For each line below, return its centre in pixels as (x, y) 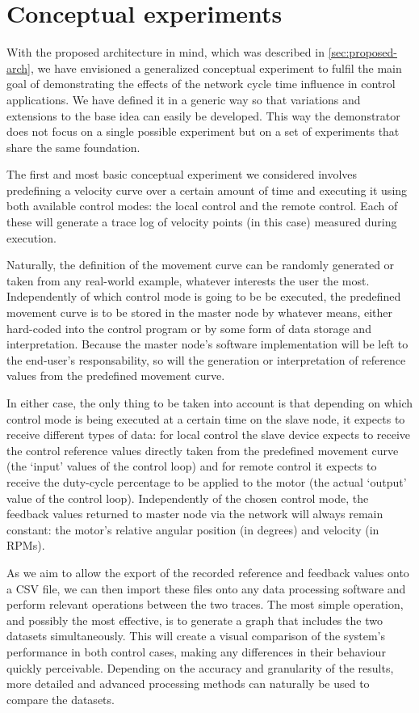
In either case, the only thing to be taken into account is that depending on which (210, 403)
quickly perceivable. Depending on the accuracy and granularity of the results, (200, 667)
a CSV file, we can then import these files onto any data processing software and (206, 588)
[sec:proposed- (362, 52)
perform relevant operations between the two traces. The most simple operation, (205, 604)
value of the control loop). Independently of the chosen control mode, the (188, 498)
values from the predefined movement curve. (116, 375)
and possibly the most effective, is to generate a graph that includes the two (195, 620)
